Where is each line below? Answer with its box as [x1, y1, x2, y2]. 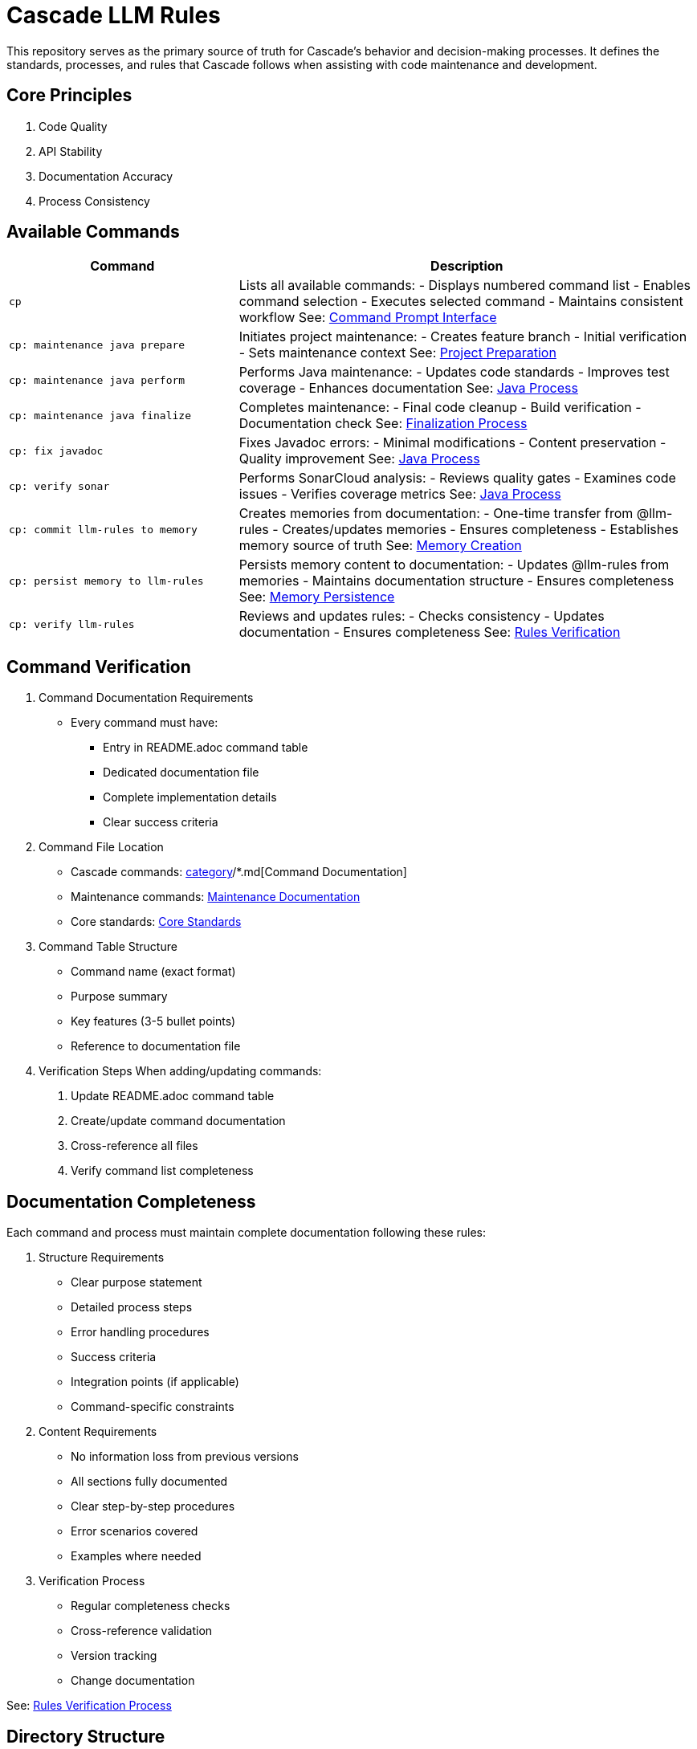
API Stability [39, 144, 103, 158]
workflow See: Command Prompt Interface [238, 309, 497, 326]
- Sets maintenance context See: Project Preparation [238, 344, 556, 361]
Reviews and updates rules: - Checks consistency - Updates [238, 608, 605, 625]
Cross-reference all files [71, 1139, 198, 1153]
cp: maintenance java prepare [9, 338, 185, 351]
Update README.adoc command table [71, 1089, 275, 1103]
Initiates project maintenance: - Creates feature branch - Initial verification [238, 328, 687, 345]
